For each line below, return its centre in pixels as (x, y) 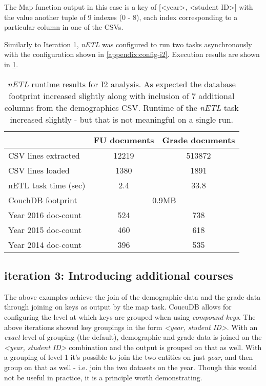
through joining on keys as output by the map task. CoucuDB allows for (118, 307)
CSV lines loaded (39, 170)
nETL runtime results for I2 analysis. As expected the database (121, 84)
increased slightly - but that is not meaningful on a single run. (122, 119)
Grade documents (199, 140)
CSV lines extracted (44, 155)
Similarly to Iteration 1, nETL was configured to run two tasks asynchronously (128, 44)
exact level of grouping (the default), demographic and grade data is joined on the (133, 337)
